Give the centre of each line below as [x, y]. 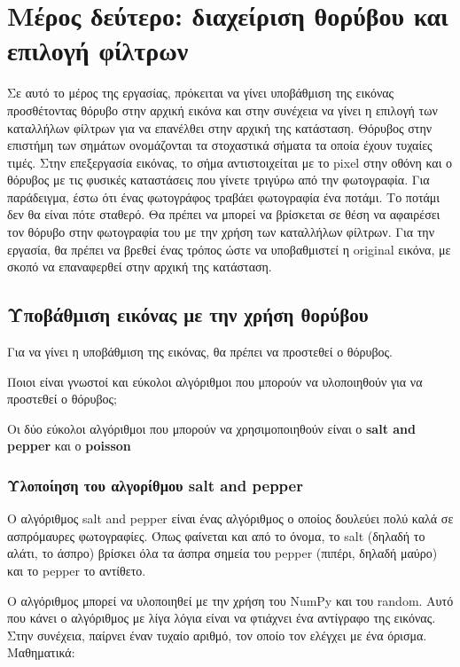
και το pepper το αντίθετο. [77, 571]
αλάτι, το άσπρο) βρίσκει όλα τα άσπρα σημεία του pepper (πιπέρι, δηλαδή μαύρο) [222, 553]
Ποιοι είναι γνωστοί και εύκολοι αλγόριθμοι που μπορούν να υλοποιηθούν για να [215, 381]
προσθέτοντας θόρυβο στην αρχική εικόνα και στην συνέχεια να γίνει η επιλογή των [222, 110]
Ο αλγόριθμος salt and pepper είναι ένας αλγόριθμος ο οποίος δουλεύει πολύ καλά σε [230, 518]
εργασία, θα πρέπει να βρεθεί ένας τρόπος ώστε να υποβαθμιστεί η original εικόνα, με [229, 249]
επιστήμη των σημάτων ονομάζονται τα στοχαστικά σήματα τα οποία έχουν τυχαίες [220, 145]
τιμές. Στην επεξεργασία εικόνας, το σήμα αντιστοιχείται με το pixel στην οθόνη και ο [230, 162]
